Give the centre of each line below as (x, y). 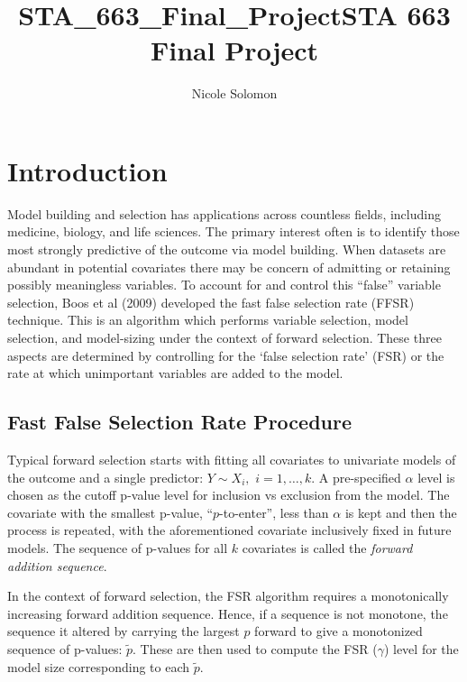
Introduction (87, 170)
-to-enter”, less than (274, 512)
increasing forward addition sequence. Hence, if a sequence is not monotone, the (228, 613)
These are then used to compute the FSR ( (259, 648)
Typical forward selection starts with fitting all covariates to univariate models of (232, 459)
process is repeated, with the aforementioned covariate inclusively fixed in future (229, 530)
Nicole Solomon (234, 93)
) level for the (421, 648)
